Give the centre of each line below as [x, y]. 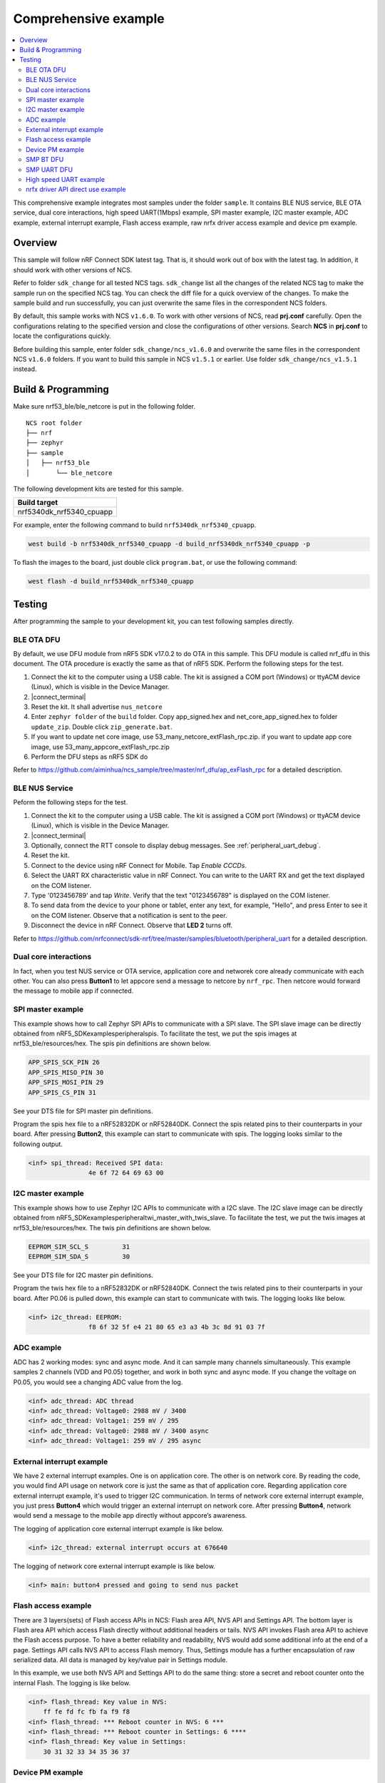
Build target [38, 503]
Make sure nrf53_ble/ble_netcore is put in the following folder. [104, 407]
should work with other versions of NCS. [73, 270]
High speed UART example [65, 180]
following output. [38, 1144]
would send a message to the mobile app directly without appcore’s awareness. [130, 1516]
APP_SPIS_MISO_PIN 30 [66, 1072]
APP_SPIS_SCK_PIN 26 [64, 1062]
